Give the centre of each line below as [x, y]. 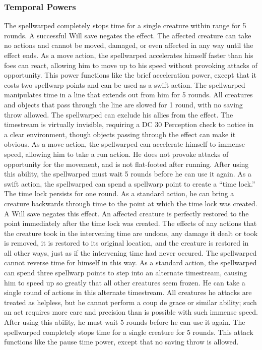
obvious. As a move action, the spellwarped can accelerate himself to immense [124, 144]
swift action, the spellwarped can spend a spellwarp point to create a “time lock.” [130, 183]
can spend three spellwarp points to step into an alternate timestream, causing [126, 273]
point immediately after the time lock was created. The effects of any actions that [130, 223]
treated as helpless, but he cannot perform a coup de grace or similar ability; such [130, 302]
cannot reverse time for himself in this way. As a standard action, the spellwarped [130, 262]
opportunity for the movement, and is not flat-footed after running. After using [126, 164]
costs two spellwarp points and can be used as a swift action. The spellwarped [125, 84]
